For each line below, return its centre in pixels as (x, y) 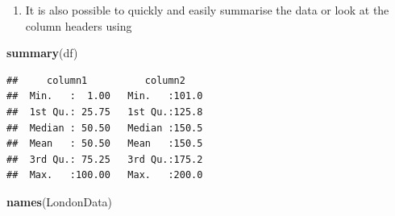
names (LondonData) (60, 201)
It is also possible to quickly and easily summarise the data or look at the (207, 10)
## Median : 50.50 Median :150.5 (105, 128)
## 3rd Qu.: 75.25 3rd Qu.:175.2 (105, 159)
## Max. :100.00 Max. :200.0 (105, 175)
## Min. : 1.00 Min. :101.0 (105, 96)
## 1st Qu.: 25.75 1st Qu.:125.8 (105, 112)
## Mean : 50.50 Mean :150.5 (105, 144)
